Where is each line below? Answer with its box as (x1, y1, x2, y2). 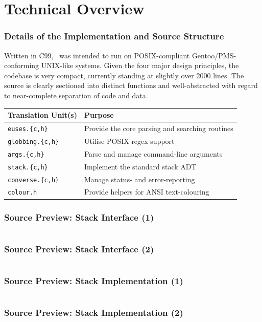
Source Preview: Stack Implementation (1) (4, 274, 183, 287)
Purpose (84, 110, 114, 120)
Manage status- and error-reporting (84, 174, 195, 184)
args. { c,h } (8, 151, 44, 158)
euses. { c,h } (8, 125, 48, 133)
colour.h (8, 189, 37, 197)
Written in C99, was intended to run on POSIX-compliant (4, 50, 190, 60)
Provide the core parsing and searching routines (84, 122, 233, 133)
